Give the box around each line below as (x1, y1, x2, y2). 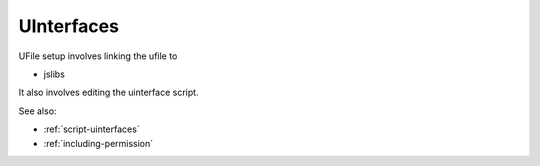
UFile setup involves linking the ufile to (18, 50, 178, 62)
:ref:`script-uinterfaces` (43, 123, 140, 135)
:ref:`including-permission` (43, 137, 154, 149)
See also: (18, 105, 57, 117)
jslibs (43, 68, 65, 80)
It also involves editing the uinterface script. (18, 86, 199, 99)
